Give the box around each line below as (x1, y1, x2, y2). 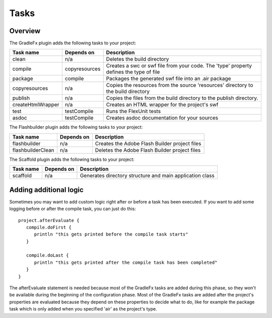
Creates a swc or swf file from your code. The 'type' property (106, 62, 252, 69)
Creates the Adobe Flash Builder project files (95, 140, 201, 147)
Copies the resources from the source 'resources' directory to (106, 82, 253, 89)
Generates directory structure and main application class (80, 172, 215, 179)
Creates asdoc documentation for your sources (106, 115, 219, 122)
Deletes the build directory (106, 56, 169, 63)
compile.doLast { (26, 253, 69, 258)
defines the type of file (106, 68, 160, 75)
